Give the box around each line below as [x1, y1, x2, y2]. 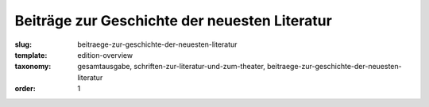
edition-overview [77, 50, 133, 59]
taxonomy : [14, 62, 52, 71]
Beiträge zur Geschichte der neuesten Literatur [14, 12, 333, 29]
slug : [14, 40, 32, 49]
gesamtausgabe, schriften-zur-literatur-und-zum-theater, [77, 62, 266, 71]
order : [14, 84, 36, 94]
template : [14, 50, 48, 59]
